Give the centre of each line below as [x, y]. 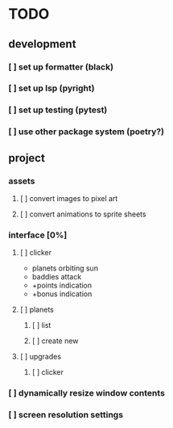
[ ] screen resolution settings [66, 415]
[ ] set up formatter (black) [61, 67]
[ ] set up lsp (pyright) [51, 88]
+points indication [62, 285]
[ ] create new [55, 341]
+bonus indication [62, 294]
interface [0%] [38, 235]
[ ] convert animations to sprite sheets [83, 214]
